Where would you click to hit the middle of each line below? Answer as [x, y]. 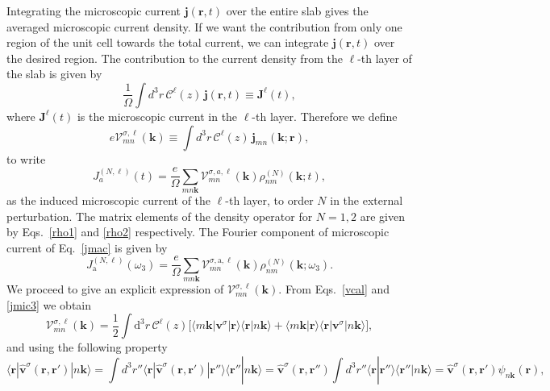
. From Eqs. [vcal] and [334, 289]
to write [26, 158]
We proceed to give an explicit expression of [115, 289]
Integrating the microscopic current [94, 10]
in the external [367, 200]
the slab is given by [54, 74]
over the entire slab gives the [297, 10]
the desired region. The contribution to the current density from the [175, 58]
